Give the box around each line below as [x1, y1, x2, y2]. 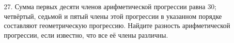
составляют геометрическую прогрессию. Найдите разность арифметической [4, 20, 231, 30]
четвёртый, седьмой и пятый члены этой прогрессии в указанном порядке [4, 11, 222, 21]
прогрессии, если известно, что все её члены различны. [4, 29, 168, 40]
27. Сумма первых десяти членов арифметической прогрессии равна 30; [4, 1, 217, 11]
